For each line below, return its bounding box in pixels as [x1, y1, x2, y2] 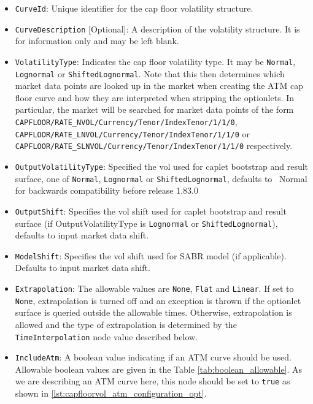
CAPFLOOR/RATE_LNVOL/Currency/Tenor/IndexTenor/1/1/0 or [15, 127, 250, 140]
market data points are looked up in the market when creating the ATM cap [15, 79, 304, 92]
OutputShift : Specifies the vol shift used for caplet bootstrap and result [15, 204, 287, 217]
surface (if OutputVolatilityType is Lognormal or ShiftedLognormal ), [15, 216, 278, 229]
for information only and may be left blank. [15, 34, 179, 47]
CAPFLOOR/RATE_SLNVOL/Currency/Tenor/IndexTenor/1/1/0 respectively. [15, 139, 293, 152]
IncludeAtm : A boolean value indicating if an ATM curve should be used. [15, 351, 292, 364]
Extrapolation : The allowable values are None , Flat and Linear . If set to [15, 282, 294, 295]
